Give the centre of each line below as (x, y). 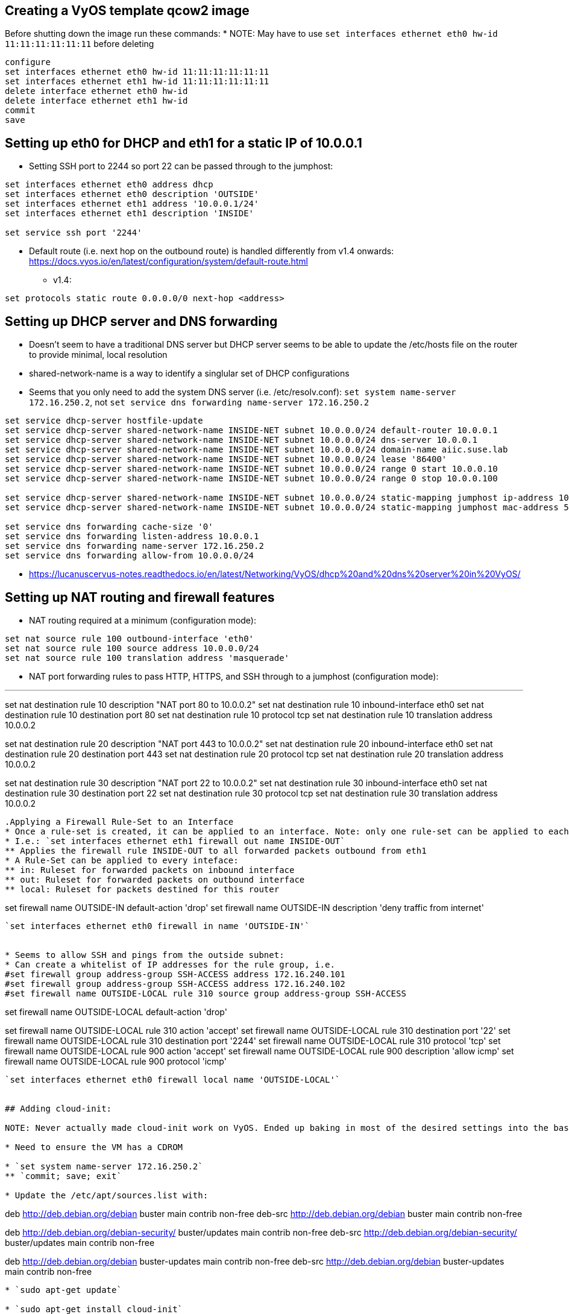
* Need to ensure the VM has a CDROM (94, 1147)
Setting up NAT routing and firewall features (140, 597)
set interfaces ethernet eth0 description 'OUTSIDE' (132, 194)
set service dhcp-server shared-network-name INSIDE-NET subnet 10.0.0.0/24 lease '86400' (226, 459)
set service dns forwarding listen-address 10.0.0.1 (132, 537)
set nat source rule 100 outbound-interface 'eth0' (130, 638)
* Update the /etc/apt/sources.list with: (107, 1195)
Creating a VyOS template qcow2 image (127, 11)
